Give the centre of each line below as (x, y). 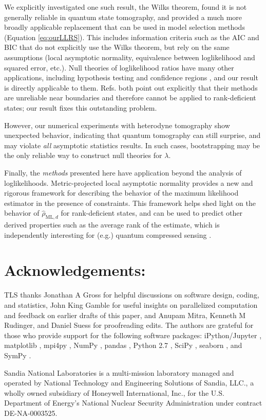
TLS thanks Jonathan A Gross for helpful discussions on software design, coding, (132, 295)
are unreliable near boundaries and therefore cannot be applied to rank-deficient (130, 98)
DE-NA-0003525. (31, 413)
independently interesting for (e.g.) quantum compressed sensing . (108, 234)
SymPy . (18, 355)
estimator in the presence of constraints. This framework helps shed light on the (130, 203)
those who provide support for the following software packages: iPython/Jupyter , (133, 335)
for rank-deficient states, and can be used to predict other (151, 213)
